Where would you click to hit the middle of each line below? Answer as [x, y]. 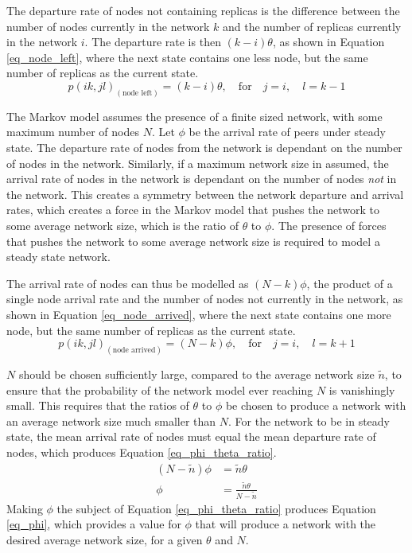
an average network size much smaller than [111, 421]
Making [25, 508]
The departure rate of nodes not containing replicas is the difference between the [203, 10]
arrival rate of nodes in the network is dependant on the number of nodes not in [202, 179]
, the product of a [350, 283]
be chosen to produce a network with [316, 405]
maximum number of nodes [73, 132]
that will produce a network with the [286, 524]
